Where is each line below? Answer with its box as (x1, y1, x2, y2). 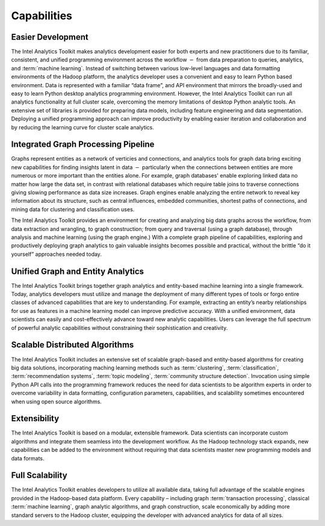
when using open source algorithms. (11, 398, 102, 405)
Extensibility (11, 413, 60, 424)
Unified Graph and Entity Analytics (11, 266, 144, 276)
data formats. (11, 454, 45, 462)
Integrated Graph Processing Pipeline (11, 139, 155, 150)
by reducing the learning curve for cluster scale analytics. (11, 123, 155, 131)
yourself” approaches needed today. (11, 250, 102, 258)
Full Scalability (11, 470, 67, 481)
